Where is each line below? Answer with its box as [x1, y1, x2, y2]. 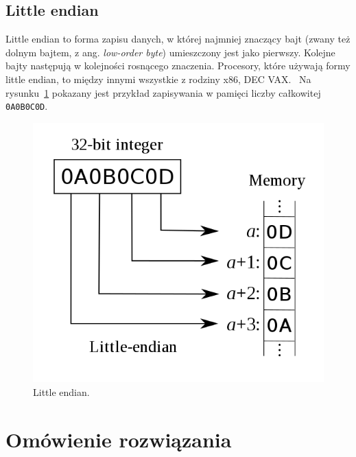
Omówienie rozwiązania [5, 425, 232, 453]
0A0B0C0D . [5, 99, 48, 113]
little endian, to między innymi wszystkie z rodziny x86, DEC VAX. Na [5, 71, 311, 86]
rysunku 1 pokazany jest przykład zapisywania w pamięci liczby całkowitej [5, 85, 321, 99]
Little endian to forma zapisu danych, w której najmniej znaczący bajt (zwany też [5, 32, 351, 46]
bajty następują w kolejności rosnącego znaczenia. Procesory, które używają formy [5, 58, 351, 73]
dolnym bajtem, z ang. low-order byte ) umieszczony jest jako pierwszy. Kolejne [5, 45, 335, 59]
